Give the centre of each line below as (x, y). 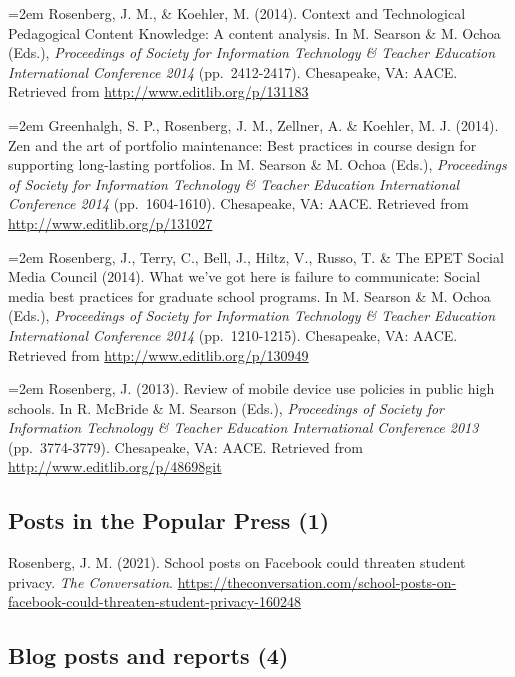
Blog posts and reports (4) (148, 655)
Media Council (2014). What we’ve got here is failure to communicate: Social (244, 276)
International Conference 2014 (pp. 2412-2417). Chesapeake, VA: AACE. (233, 71)
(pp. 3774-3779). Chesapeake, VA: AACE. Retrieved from (185, 446)
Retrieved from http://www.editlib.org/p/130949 (158, 354)
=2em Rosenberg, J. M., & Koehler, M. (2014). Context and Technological (237, 13)
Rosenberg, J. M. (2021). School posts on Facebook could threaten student (237, 562)
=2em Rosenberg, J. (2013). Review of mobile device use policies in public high (251, 388)
